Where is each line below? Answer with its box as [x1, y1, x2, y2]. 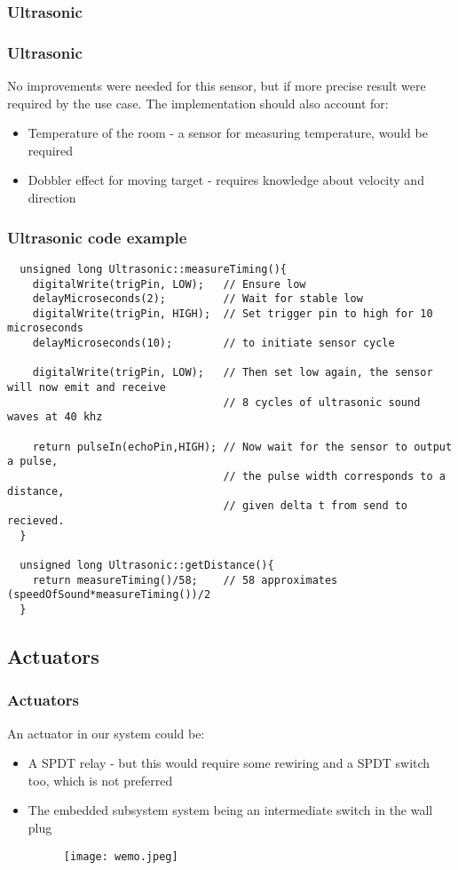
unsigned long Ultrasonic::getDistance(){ [20, 558, 274, 571]
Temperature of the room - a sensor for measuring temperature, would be [28, 124, 428, 142]
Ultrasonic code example [7, 226, 187, 248]
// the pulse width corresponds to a [223, 470, 446, 483]
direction [28, 188, 76, 207]
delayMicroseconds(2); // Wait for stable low [32, 292, 363, 306]
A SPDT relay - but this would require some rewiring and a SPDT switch [28, 754, 430, 772]
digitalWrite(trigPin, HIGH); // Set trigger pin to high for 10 [32, 307, 433, 320]
